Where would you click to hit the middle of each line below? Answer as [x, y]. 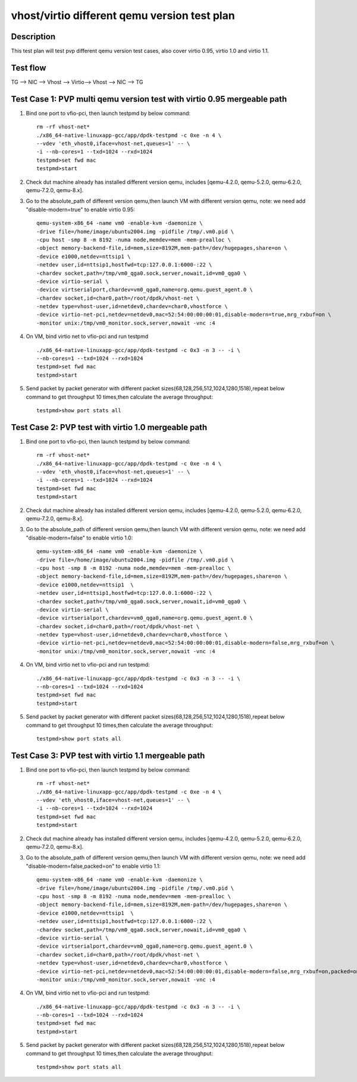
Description [33, 37]
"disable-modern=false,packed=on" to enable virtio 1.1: [93, 866]
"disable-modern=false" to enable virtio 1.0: [79, 538]
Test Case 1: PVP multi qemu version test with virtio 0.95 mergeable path [149, 99]
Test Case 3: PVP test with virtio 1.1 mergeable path [108, 755]
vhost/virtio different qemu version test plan [123, 15]
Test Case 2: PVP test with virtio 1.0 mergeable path [109, 427]
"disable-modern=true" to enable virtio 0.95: [80, 209]
